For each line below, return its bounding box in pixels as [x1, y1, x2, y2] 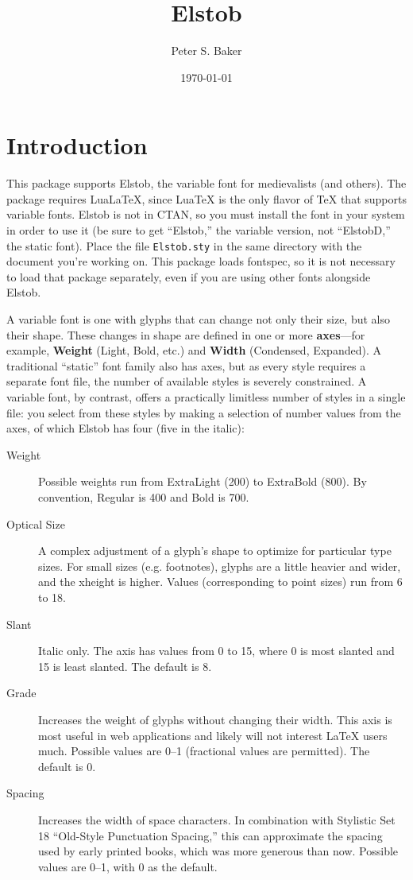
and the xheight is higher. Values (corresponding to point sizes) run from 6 [38, 573, 403, 590]
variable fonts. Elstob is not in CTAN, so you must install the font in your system [6, 206, 405, 223]
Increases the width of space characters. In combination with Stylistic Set [38, 811, 396, 828]
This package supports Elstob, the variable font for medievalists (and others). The [6, 175, 407, 192]
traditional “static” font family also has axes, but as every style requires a [6, 357, 366, 374]
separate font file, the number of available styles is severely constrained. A [6, 373, 367, 390]
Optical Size [6, 515, 65, 532]
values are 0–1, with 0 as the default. [38, 858, 218, 874]
